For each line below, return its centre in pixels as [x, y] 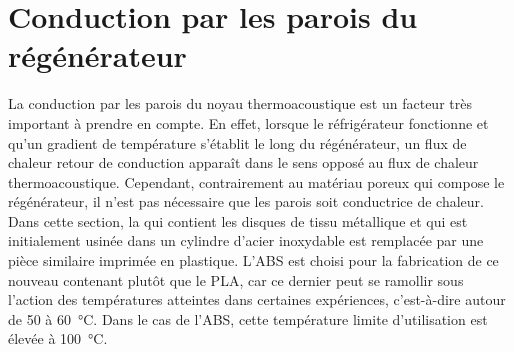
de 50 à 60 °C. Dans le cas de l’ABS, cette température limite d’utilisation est [248, 318]
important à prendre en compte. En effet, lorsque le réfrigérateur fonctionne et [248, 122]
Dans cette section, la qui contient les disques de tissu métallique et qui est [238, 220]
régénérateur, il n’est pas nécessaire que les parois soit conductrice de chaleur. [246, 201]
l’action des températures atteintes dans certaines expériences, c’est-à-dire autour [257, 299]
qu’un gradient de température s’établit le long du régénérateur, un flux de [237, 142]
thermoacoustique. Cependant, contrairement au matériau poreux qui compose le [256, 181]
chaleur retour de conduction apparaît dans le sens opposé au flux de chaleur [243, 162]
